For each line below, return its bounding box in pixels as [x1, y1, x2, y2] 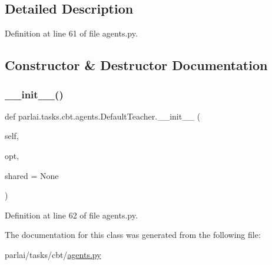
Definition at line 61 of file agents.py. [5, 27, 138, 39]
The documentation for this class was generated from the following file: [5, 228, 261, 241]
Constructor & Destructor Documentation [5, 56, 268, 74]
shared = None [5, 169, 59, 181]
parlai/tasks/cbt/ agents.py [5, 248, 101, 260]
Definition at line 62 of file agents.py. [5, 208, 138, 221]
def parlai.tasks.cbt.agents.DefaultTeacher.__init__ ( [5, 110, 201, 122]
